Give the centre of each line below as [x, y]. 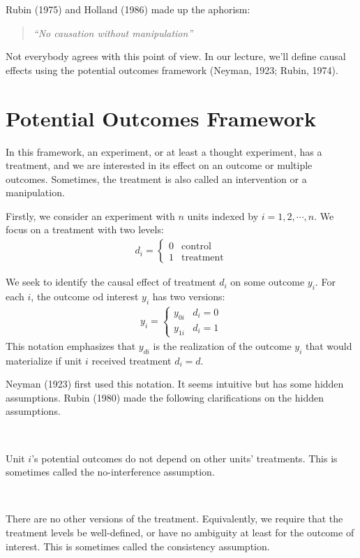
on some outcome [268, 282]
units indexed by [223, 215]
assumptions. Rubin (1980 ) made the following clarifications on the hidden [165, 397]
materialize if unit [44, 360]
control [196, 246]
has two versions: [189, 296]
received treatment [132, 360]
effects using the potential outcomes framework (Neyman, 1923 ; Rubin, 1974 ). [172, 69]
